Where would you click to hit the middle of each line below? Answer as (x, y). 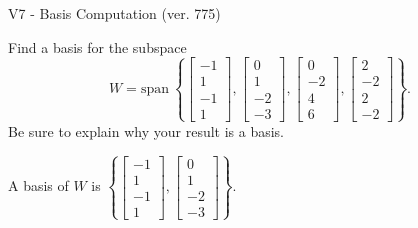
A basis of (38, 185)
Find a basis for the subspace (97, 46)
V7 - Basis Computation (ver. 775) (114, 13)
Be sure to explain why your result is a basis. (146, 130)
